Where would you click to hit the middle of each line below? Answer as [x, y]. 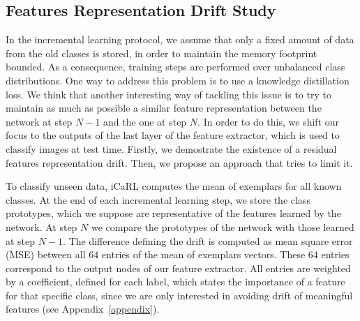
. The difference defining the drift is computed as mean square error [208, 240]
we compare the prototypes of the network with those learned [223, 226]
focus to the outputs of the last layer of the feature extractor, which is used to [173, 135]
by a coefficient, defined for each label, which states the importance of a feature [175, 282]
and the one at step [145, 121]
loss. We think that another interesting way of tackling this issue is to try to [168, 94]
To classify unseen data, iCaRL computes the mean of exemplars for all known [174, 186]
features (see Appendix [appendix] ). [83, 309]
